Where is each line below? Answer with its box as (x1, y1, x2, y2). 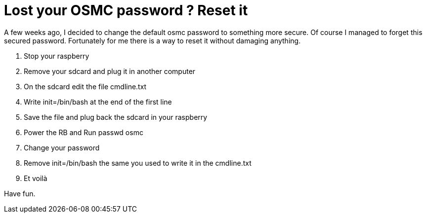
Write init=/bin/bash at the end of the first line (24, 97, 172, 106)
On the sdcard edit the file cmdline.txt (24, 82, 147, 91)
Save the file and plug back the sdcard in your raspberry (24, 112, 208, 121)
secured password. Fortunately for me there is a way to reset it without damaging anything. (4, 36, 301, 45)
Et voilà (24, 174, 47, 182)
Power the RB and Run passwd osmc (24, 128, 143, 137)
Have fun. (4, 189, 36, 198)
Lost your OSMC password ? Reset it (4, 2, 248, 19)
